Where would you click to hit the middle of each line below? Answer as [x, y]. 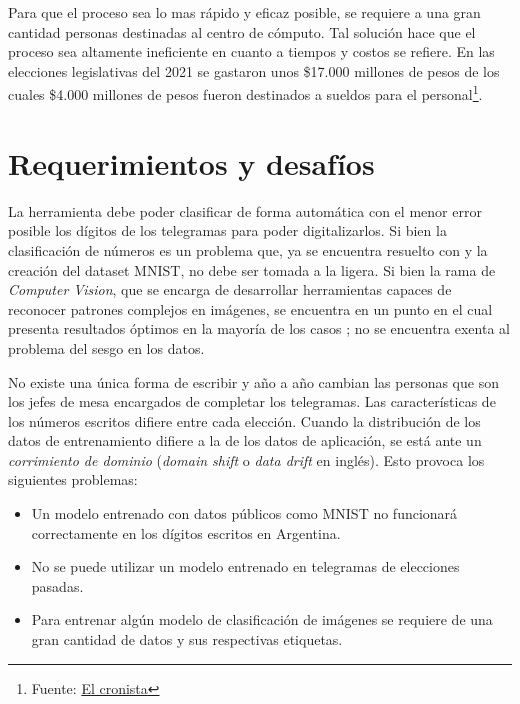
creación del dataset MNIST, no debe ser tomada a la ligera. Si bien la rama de [252, 269]
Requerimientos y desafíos [191, 162]
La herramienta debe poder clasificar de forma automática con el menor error [245, 210]
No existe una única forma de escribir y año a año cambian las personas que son [253, 381]
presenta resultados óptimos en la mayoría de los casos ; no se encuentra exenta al [259, 328]
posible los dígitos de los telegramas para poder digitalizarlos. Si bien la [227, 230]
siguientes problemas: [73, 479]
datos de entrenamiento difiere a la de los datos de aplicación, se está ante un [245, 440]
